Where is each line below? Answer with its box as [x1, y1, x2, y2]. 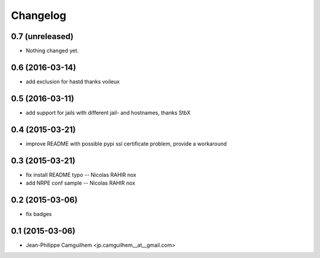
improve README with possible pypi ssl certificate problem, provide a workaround [25, 140, 228, 147]
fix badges [25, 210, 52, 217]
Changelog [11, 9, 66, 22]
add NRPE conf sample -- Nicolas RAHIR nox [25, 179, 136, 186]
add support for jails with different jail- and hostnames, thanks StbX [25, 109, 191, 116]
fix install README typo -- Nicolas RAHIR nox [25, 171, 136, 178]
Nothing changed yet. [25, 47, 79, 54]
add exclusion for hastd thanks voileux [25, 78, 120, 85]
